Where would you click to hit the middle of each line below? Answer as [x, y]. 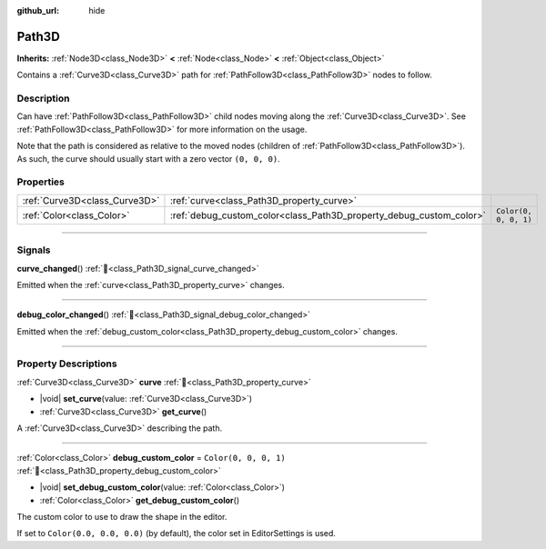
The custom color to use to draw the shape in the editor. [122, 516]
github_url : [38, 10]
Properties [41, 182]
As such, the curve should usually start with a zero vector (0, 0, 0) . [149, 158]
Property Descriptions [67, 364]
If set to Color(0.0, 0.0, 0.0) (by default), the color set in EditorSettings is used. [177, 534]
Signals [34, 250]
